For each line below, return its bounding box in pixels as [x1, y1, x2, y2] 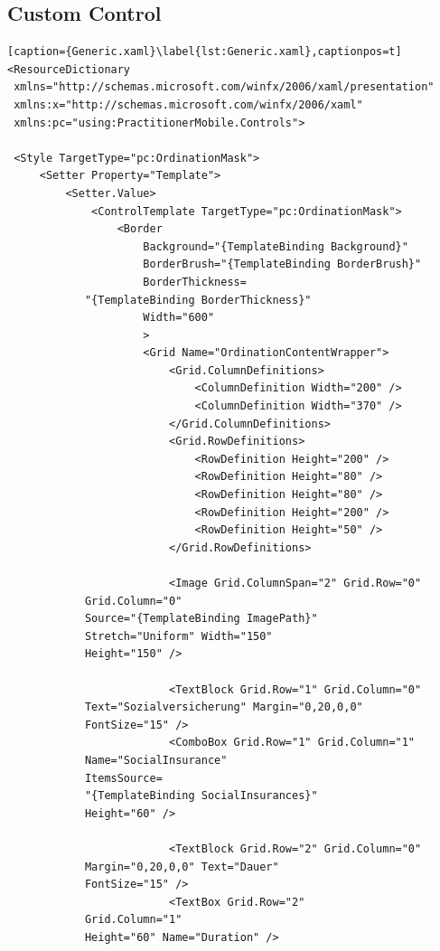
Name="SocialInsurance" [84, 753, 228, 767]
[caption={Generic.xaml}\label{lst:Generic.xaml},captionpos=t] [7, 45, 402, 59]
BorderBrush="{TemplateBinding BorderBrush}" [143, 258, 422, 271]
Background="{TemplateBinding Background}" [143, 240, 408, 253]
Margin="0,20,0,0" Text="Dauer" [84, 860, 279, 873]
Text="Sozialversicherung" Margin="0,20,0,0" [84, 701, 363, 714]
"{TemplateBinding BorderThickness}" [84, 293, 312, 306]
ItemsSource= [84, 771, 163, 785]
